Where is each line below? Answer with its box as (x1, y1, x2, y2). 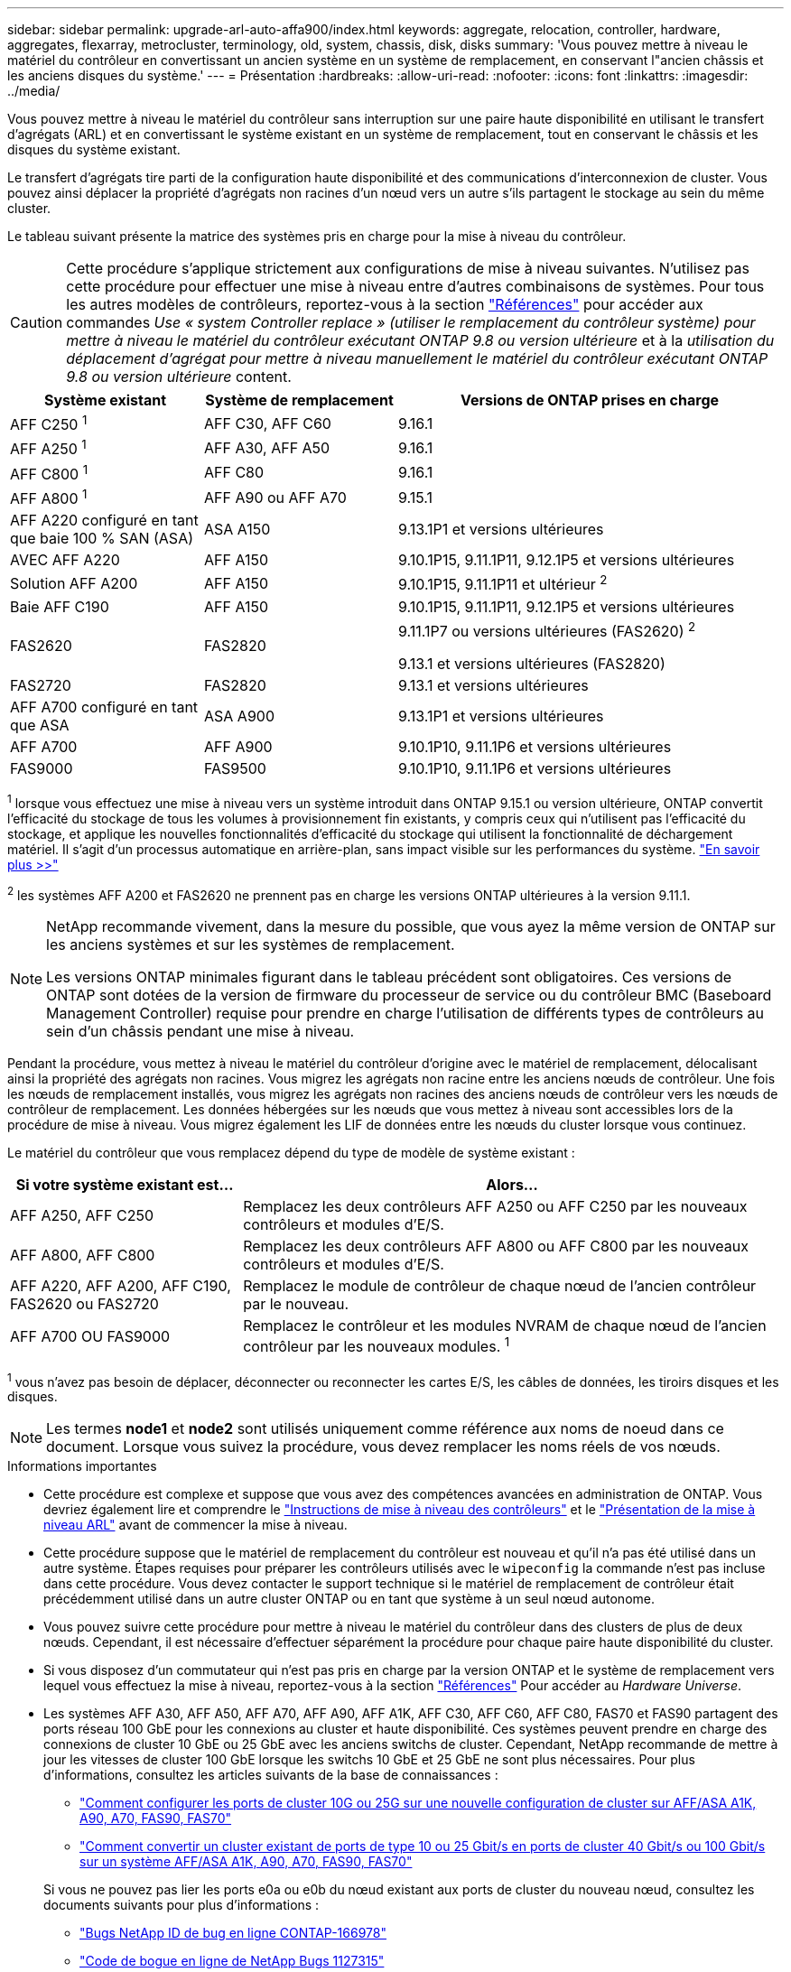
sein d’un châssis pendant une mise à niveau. (46, 1022, 355, 1041)
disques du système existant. (7, 142, 181, 157)
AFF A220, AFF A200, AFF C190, (10, 1277, 231, 1296)
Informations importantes (7, 1458, 157, 1474)
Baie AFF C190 (10, 597, 109, 616)
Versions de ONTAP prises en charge (460, 391, 720, 409)
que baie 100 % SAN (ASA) (10, 529, 194, 548)
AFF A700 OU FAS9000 (10, 1326, 171, 1345)
